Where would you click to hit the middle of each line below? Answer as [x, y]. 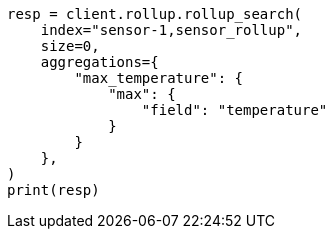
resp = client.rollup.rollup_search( [155, 14]
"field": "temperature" [234, 110]
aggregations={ [99, 62]
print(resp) [53, 190]
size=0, [70, 46]
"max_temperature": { [159, 78]
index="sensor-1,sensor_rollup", [171, 30]
